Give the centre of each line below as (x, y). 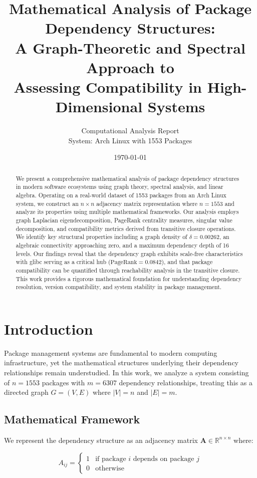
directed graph (26, 392)
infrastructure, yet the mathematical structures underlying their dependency (121, 363)
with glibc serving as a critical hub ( (63, 262)
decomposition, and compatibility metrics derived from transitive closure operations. (126, 228)
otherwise (110, 468)
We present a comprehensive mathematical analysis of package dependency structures (127, 178)
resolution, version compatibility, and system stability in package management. (119, 287)
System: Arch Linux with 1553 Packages (130, 140)
